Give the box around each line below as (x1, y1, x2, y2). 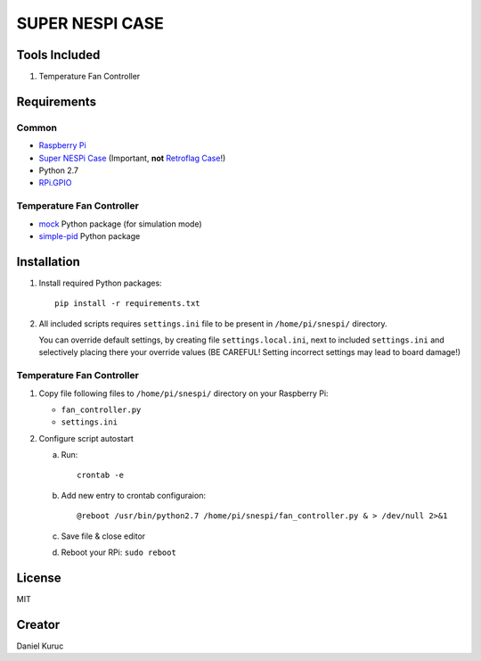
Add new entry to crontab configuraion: (61, 490, 207, 500)
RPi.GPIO (38, 178, 72, 188)
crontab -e (77, 470, 125, 481)
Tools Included (16, 47, 101, 62)
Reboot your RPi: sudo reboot (61, 547, 177, 558)
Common (16, 121, 58, 134)
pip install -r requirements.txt (54, 299, 200, 309)
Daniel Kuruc (16, 640, 64, 651)
